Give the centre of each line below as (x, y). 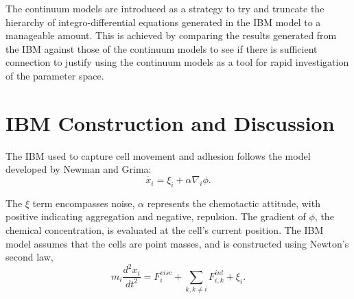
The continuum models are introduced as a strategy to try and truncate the (165, 8)
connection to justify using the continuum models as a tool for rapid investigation (177, 62)
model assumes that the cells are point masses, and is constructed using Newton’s (177, 243)
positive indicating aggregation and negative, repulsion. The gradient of (156, 216)
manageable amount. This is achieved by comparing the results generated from (171, 35)
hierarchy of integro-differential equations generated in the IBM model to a (163, 22)
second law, (29, 257)
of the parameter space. (55, 75)
